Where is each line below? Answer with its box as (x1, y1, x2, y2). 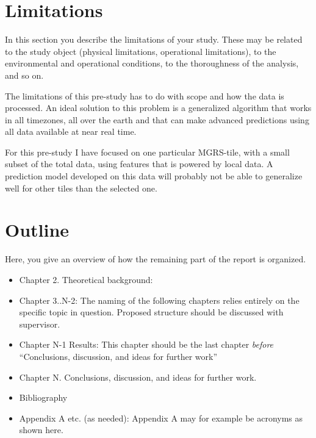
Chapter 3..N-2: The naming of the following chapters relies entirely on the (19, 293, 300, 306)
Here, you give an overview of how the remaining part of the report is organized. (5, 253, 306, 265)
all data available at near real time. (5, 125, 137, 138)
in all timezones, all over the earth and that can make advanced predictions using (5, 113, 309, 126)
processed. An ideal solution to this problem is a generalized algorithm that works (5, 101, 312, 114)
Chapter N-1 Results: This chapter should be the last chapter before (19, 338, 274, 351)
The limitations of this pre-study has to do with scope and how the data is (5, 89, 284, 102)
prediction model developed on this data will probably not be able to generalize (5, 170, 303, 182)
